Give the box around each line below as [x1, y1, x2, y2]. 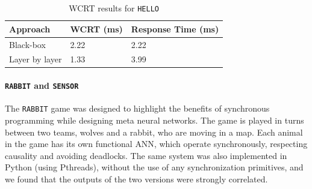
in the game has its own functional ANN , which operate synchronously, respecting [5, 137, 308, 150]
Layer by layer [9, 53, 62, 65]
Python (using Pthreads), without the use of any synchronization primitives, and [5, 161, 304, 173]
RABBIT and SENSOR [5, 79, 79, 92]
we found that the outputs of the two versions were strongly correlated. [5, 172, 268, 185]
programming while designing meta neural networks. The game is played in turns [5, 113, 304, 126]
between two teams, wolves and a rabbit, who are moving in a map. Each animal [5, 125, 303, 138]
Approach [9, 22, 51, 35]
